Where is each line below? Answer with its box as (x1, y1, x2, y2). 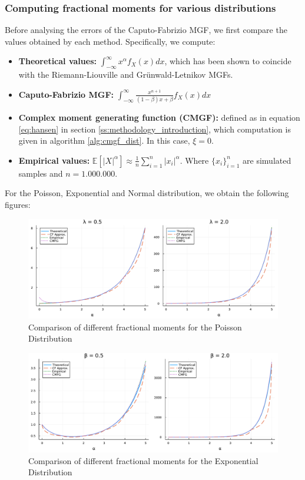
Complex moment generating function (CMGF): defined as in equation (18, 111, 300, 124)
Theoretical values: (18, 55, 97, 67)
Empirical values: (18, 154, 90, 166)
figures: (5, 198, 31, 211)
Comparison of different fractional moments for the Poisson (28, 320, 242, 333)
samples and (18, 167, 63, 179)
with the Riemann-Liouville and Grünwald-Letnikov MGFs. (18, 68, 233, 81)
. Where (180, 154, 209, 166)
